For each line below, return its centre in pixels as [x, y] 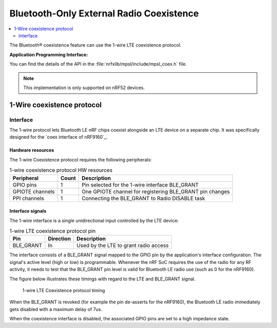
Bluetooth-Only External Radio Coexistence [104, 13]
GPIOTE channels [34, 191]
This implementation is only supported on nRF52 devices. [84, 88]
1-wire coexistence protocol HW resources [61, 170]
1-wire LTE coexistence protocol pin [53, 231]
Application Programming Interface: [49, 54]
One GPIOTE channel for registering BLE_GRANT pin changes [156, 191]
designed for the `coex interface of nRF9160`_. [58, 137]
